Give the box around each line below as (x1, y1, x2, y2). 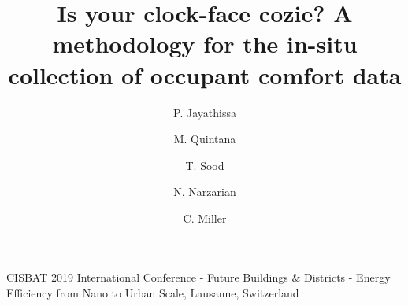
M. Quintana (173, 131, 236, 147)
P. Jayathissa (173, 104, 236, 120)
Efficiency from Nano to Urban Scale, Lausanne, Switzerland (6, 285, 299, 301)
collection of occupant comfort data (8, 58, 402, 90)
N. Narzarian (173, 183, 236, 200)
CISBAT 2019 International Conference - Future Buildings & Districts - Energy (6, 269, 391, 286)
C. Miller (183, 209, 227, 226)
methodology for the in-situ (52, 28, 358, 60)
